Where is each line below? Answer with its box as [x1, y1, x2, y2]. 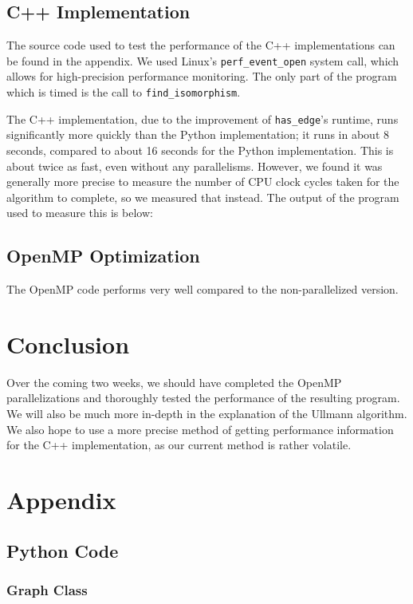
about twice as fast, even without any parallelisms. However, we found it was [6, 157, 383, 174]
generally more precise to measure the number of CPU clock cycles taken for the [6, 173, 399, 190]
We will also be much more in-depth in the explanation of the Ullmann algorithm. [6, 405, 407, 422]
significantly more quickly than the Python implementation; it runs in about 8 [6, 126, 389, 143]
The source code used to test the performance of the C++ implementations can [6, 37, 395, 53]
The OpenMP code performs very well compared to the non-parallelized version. [6, 281, 399, 298]
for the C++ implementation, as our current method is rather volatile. [6, 436, 352, 453]
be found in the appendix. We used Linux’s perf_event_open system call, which [6, 52, 399, 69]
